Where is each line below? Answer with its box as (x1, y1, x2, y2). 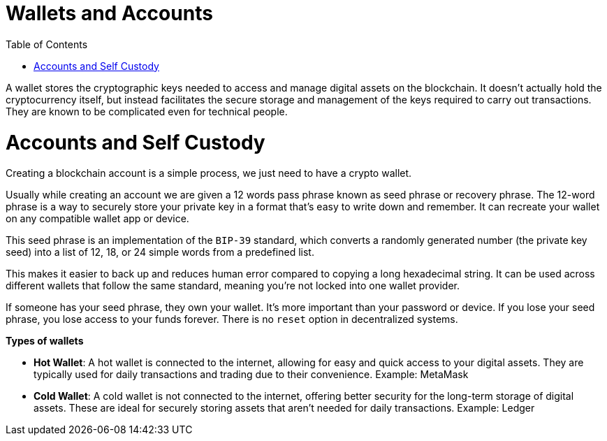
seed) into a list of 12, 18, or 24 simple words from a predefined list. (6, 246, 314, 259)
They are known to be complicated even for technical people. (6, 105, 288, 117)
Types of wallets (6, 335, 84, 347)
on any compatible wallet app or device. (6, 212, 189, 225)
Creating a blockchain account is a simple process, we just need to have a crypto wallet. (6, 167, 412, 180)
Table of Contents (6, 38, 88, 50)
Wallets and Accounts (6, 1, 213, 25)
